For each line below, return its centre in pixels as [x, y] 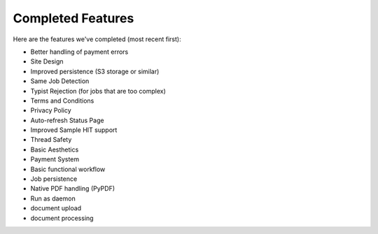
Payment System [55, 159]
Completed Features [73, 18]
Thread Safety [51, 140]
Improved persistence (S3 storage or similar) [95, 71]
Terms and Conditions [62, 101]
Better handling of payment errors [79, 52]
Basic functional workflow [68, 169]
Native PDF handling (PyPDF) [73, 189]
